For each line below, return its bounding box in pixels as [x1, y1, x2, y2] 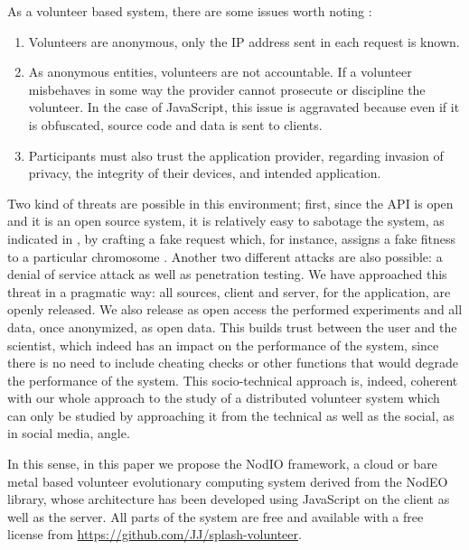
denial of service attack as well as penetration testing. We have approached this [7, 265, 447, 284]
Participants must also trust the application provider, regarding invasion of [28, 145, 444, 164]
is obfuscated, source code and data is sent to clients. [28, 115, 323, 134]
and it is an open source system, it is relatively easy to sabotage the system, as [7, 211, 445, 230]
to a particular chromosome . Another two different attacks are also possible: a [7, 247, 443, 266]
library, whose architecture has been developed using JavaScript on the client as [7, 489, 450, 508]
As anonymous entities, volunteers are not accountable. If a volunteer [28, 62, 412, 81]
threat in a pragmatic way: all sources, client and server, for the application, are [7, 282, 451, 301]
